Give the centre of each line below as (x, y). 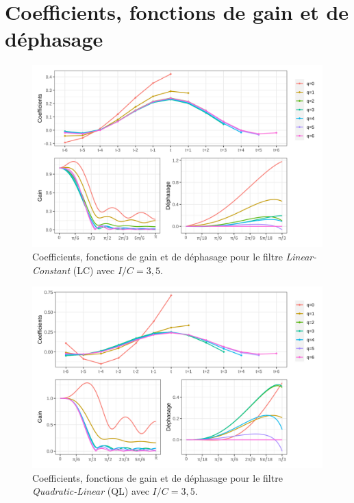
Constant (51, 270)
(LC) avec (94, 270)
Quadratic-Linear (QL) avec (91, 491)
